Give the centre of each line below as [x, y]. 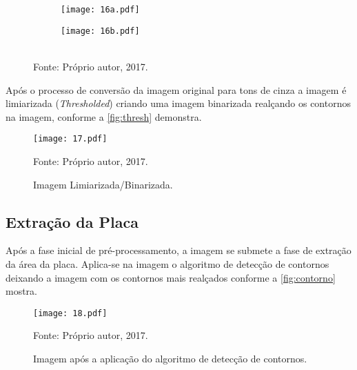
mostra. [22, 291]
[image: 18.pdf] [70, 313]
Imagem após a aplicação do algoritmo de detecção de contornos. [170, 358]
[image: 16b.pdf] [100, 31]
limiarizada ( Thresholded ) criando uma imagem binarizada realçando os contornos [178, 103]
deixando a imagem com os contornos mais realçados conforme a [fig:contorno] [171, 277]
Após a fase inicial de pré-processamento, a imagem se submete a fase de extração [178, 250]
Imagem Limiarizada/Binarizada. [103, 184]
